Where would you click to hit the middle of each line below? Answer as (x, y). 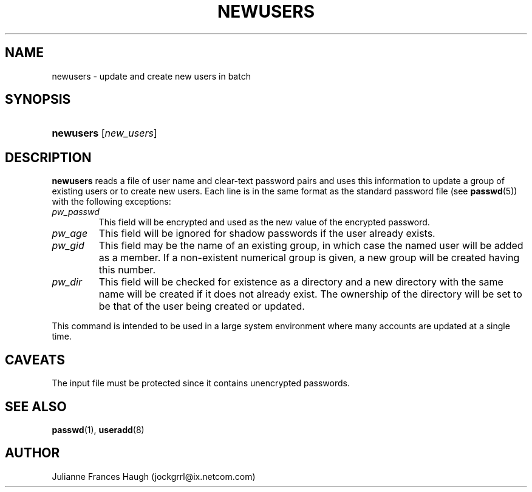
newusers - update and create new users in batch (151, 76)
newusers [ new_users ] (104, 133)
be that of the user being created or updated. (202, 306)
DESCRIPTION (48, 157)
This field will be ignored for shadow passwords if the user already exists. (267, 234)
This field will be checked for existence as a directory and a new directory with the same (301, 282)
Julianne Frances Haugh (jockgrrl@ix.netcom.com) (154, 476)
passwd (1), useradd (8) (98, 429)
